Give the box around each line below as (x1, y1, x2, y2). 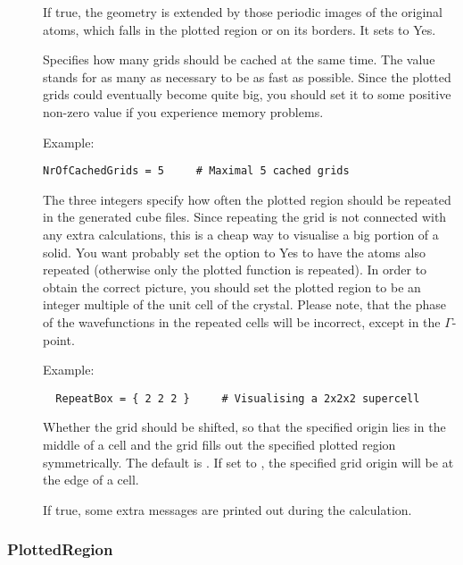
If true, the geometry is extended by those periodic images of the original (43, 3, 442, 21)
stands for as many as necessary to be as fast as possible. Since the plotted (43, 67, 451, 86)
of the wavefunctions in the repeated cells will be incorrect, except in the (43, 312, 441, 331)
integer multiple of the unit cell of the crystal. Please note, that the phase (43, 295, 446, 314)
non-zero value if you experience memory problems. (43, 102, 324, 121)
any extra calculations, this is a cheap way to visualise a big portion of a (43, 225, 439, 243)
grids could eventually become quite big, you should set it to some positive (43, 85, 451, 104)
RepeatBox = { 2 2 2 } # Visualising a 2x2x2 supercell (55, 392, 420, 405)
